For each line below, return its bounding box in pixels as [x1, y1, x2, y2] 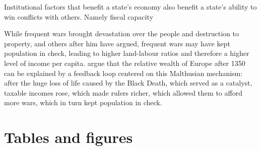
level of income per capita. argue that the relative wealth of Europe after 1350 [4, 57, 245, 68]
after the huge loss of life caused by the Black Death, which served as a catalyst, [4, 78, 252, 88]
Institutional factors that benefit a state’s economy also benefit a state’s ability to [4, 2, 257, 12]
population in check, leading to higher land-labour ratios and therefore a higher [4, 48, 249, 58]
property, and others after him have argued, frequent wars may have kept [4, 38, 230, 48]
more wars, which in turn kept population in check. [4, 97, 162, 108]
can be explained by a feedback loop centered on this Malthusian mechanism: [4, 67, 243, 78]
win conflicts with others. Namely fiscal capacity [4, 11, 153, 22]
